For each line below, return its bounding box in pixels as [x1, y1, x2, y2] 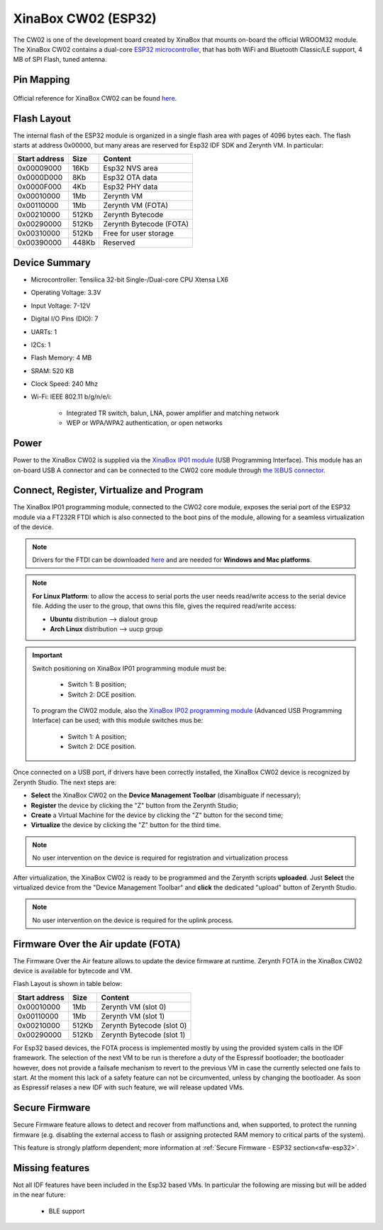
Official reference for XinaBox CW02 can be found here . [13, 94, 177, 102]
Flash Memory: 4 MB [30, 353, 92, 362]
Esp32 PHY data [103, 182, 158, 192]
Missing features [13, 1162, 90, 1174]
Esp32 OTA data [103, 172, 157, 182]
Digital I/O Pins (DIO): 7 [30, 314, 99, 323]
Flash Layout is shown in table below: [13, 980, 123, 988]
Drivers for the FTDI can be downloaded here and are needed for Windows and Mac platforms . [32, 555, 312, 564]
